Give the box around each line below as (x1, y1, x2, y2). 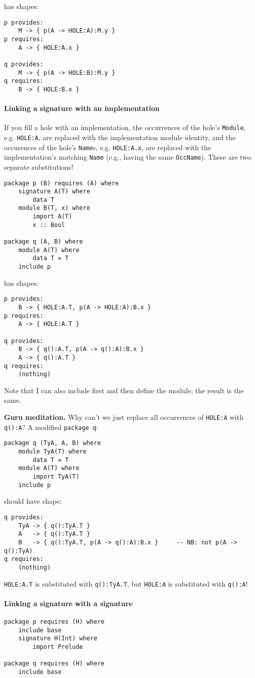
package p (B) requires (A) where (4, 179, 119, 187)
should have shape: (4, 496, 62, 506)
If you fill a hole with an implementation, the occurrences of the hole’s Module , (4, 122, 246, 133)
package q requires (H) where (4, 660, 105, 667)
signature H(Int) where (18, 635, 98, 642)
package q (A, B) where (4, 238, 83, 246)
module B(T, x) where (18, 204, 90, 212)
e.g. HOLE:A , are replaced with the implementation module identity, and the (4, 132, 236, 142)
